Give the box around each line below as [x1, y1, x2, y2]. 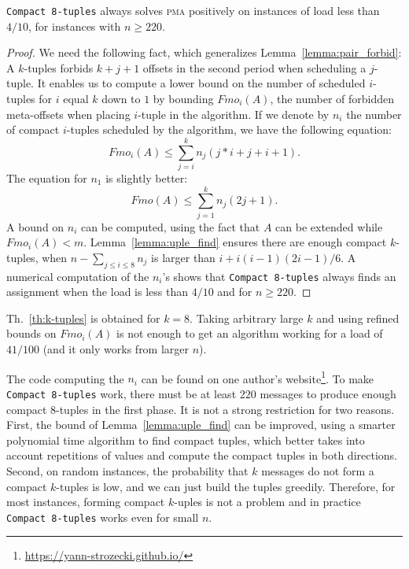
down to [101, 91, 141, 107]
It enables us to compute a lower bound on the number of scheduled [37, 75, 366, 91]
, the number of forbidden [270, 91, 395, 107]
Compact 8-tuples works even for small [6, 508, 199, 525]
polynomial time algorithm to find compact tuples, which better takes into [6, 431, 365, 448]
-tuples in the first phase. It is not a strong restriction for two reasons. [56, 401, 395, 417]
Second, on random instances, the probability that [6, 462, 249, 478]
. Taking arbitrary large [190, 309, 304, 326]
